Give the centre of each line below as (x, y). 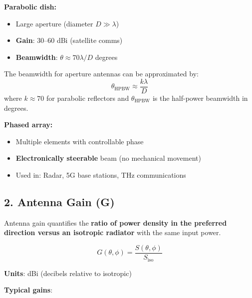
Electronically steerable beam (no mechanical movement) (108, 158)
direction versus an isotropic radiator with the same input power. (113, 232)
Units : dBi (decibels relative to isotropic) (68, 273)
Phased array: (28, 125)
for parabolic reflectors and (88, 98)
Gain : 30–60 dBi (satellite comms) (69, 40)
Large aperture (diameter (54, 23)
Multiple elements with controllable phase (80, 141)
